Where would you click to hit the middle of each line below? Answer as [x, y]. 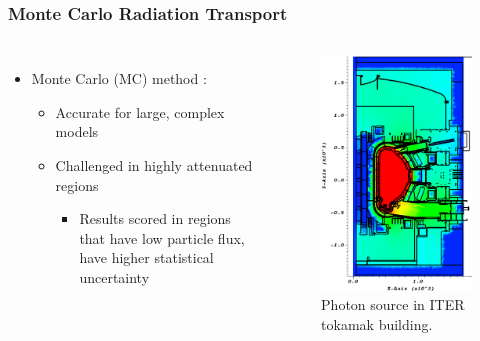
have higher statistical [146, 257]
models [77, 131]
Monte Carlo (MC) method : [119, 78]
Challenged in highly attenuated [154, 165]
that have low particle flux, [162, 237]
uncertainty [114, 276]
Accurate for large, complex [140, 111]
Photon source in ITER [393, 304]
